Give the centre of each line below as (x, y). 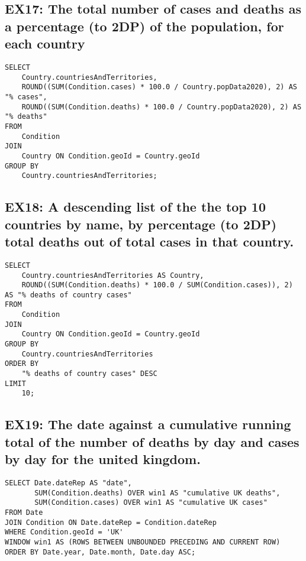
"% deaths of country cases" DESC (89, 374)
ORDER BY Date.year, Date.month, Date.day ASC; (100, 552)
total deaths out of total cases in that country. (149, 241)
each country (45, 43)
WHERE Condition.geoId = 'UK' (64, 532)
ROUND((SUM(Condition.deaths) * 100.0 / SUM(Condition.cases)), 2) (157, 285)
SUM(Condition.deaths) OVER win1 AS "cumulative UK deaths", (157, 493)
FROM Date (24, 512)
